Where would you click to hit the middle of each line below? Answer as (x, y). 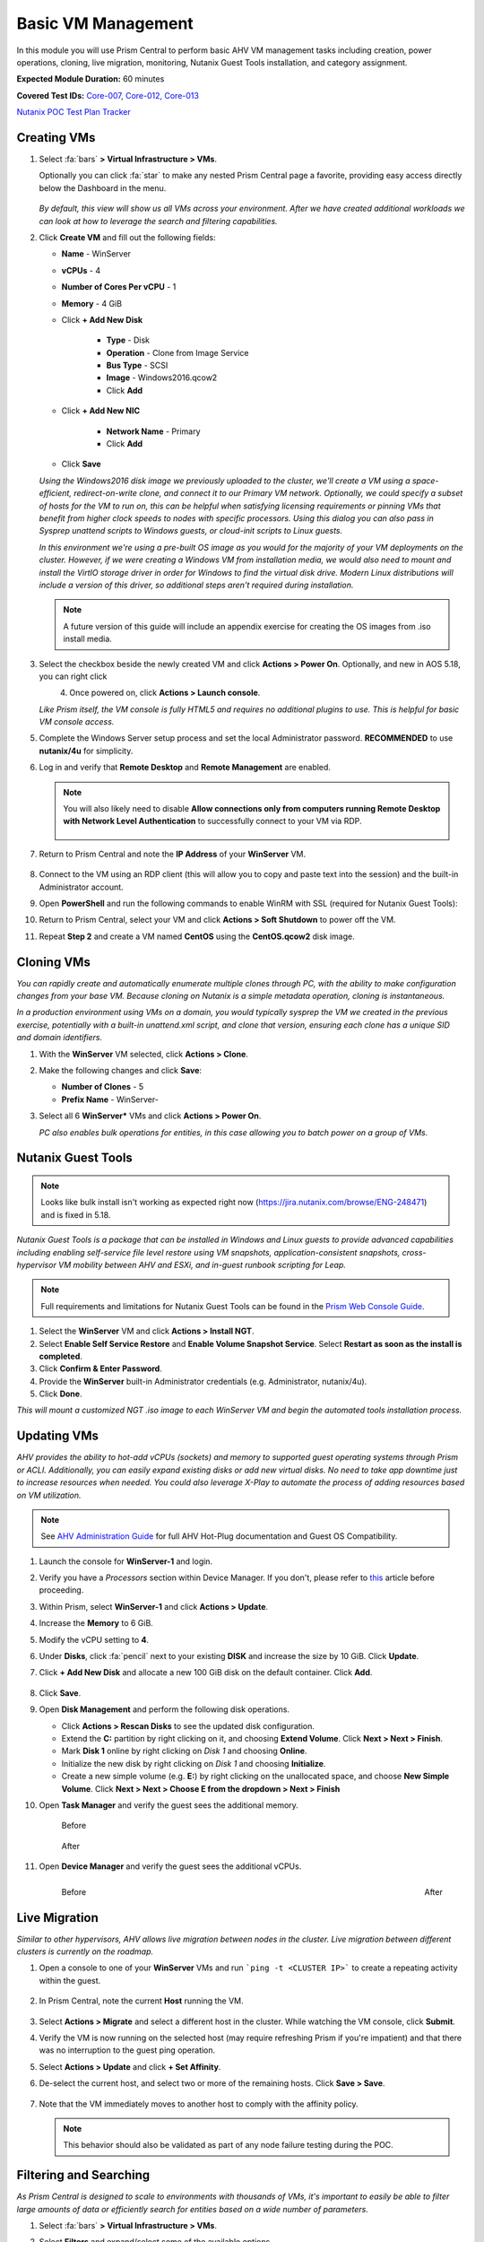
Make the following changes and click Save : (120, 1071)
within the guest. (70, 1980)
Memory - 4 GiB (92, 303)
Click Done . (60, 1394)
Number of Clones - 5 (103, 1087)
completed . (60, 1356)
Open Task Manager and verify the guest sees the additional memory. (169, 1805)
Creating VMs (56, 138)
